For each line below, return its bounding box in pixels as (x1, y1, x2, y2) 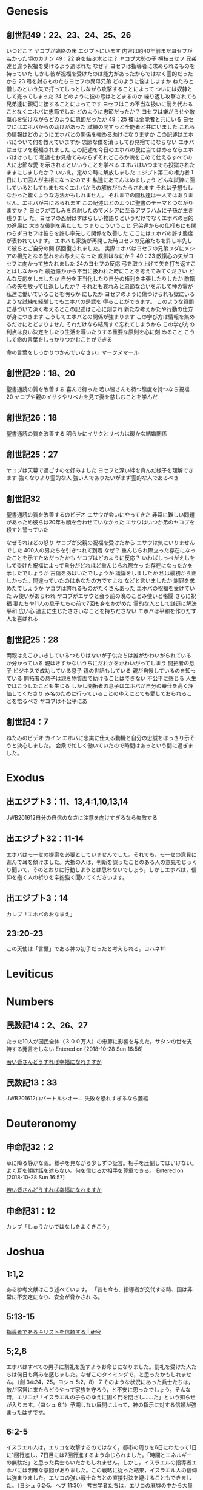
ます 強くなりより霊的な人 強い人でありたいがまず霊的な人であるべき (6, 474, 179, 481)
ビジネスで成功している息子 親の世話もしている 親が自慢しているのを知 (13, 667, 191, 675)
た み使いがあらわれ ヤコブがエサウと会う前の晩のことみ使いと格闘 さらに (6, 592, 191, 600)
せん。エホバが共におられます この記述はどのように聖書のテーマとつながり (6, 199, 194, 206)
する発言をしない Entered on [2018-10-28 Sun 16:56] (11, 1045, 144, 1052)
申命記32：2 (6, 1142, 54, 1152)
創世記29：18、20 (6, 368, 76, 379)
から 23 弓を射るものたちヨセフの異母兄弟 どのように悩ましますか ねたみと (6, 78, 194, 84)
